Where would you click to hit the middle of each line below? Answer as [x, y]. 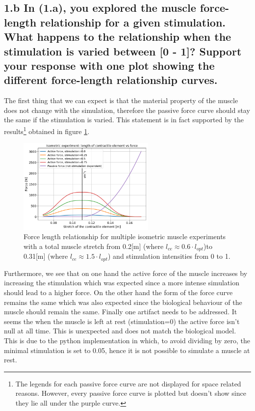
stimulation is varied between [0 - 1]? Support [123, 51]
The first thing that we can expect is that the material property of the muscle [121, 100]
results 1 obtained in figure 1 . [47, 130]
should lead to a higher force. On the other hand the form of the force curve [118, 292]
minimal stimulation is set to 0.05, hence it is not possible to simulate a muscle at [127, 350]
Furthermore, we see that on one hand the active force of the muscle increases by [126, 273]
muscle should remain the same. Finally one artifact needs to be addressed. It [121, 312]
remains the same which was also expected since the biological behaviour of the [123, 302]
